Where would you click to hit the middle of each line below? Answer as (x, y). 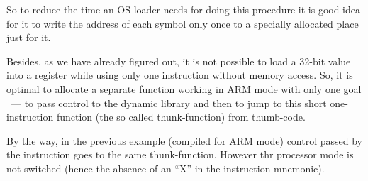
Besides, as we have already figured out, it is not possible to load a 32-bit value (179, 61)
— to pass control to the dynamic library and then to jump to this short (169, 103)
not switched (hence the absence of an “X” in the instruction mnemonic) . (166, 168)
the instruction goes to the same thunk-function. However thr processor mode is (180, 154)
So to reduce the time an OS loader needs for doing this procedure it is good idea (184, 9)
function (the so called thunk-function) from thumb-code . (181, 117)
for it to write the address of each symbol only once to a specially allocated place (183, 23)
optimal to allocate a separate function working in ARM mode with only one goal (184, 88)
